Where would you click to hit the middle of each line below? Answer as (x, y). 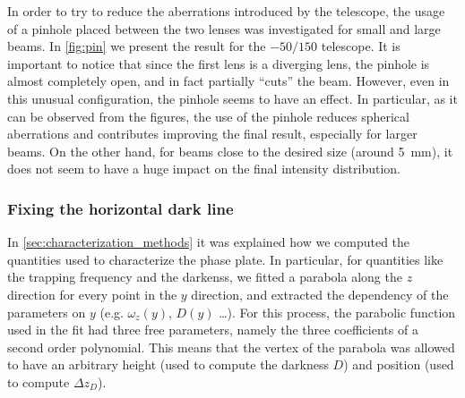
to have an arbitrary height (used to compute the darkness (168, 364)
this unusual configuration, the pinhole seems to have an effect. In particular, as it (232, 98)
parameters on (47, 312)
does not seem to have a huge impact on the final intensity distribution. (204, 169)
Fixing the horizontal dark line (121, 208)
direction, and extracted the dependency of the (320, 294)
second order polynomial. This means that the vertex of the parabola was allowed (231, 347)
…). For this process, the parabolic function (337, 312)
